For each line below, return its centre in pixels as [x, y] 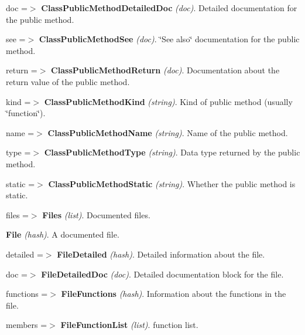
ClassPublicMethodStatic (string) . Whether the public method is [172, 183]
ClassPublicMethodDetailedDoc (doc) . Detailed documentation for [169, 8]
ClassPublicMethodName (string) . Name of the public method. [168, 132]
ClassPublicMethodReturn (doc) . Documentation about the [165, 70]
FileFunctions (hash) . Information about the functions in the [174, 294]
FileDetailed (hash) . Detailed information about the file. [161, 254]
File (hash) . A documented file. [63, 234]
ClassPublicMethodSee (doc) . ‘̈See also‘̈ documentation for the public [169, 39]
